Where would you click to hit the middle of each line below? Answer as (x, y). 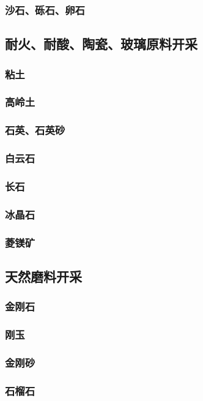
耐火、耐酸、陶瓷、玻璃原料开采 (101, 44)
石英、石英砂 (35, 130)
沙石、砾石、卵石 (45, 9)
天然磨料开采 (43, 276)
